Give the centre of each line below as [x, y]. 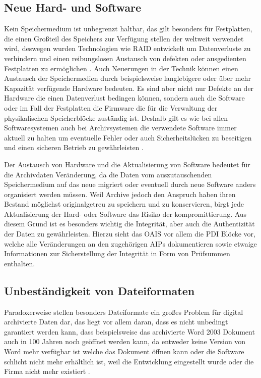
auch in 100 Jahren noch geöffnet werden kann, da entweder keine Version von [125, 341]
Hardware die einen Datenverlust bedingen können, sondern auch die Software [124, 98]
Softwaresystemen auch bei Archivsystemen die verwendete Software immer [120, 128]
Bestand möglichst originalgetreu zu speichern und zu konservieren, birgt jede [124, 204]
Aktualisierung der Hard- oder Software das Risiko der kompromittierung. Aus [125, 214]
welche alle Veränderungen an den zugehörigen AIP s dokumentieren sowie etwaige [130, 243]
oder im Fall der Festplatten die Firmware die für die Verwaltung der [111, 107]
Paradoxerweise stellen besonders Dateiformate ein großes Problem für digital [124, 312]
